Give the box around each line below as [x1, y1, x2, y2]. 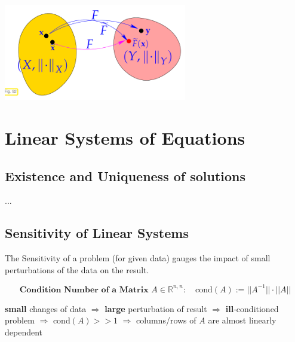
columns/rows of [136, 314, 196, 326]
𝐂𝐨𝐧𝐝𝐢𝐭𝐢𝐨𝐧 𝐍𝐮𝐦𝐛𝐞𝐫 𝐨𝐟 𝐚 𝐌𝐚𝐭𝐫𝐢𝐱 [19, 285, 149, 294]
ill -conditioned [225, 302, 279, 314]
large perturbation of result [105, 302, 207, 314]
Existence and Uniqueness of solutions [5, 166, 246, 185]
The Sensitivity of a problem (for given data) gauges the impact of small [5, 252, 271, 264]
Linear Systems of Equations [5, 126, 245, 150]
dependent [5, 326, 43, 338]
